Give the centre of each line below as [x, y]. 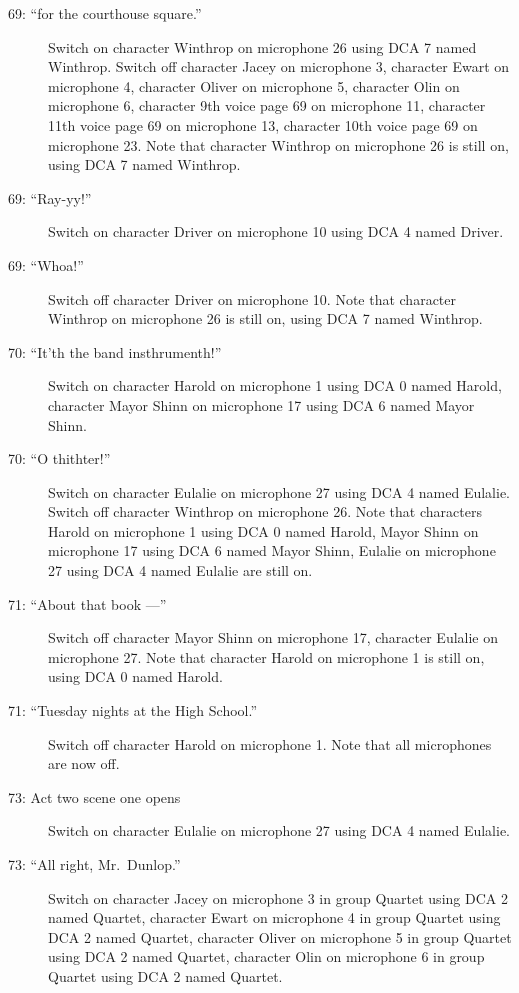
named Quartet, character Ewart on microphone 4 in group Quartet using [274, 917]
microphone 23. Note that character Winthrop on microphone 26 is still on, [278, 144]
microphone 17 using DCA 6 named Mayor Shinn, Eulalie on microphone [272, 550]
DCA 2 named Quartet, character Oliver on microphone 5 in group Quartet [280, 936]
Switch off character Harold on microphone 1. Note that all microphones [270, 743]
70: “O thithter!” [59, 458]
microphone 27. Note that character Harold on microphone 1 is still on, [266, 656]
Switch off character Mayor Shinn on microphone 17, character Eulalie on [273, 637]
